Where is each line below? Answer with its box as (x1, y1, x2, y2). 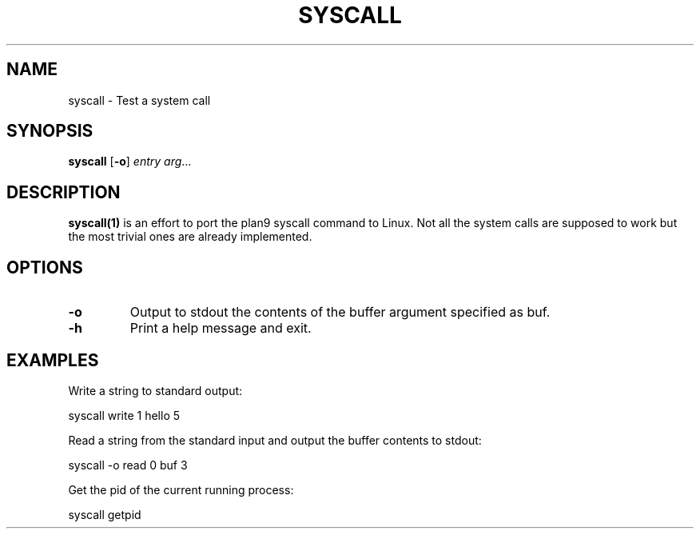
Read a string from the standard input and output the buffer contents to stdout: (68, 433, 482, 447)
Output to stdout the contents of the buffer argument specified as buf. (129, 304, 551, 321)
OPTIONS (6, 257, 83, 277)
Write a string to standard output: (68, 383, 243, 397)
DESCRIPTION (6, 182, 121, 202)
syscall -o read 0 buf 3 (68, 457, 188, 472)
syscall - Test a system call (68, 93, 211, 107)
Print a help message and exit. (129, 320, 312, 337)
